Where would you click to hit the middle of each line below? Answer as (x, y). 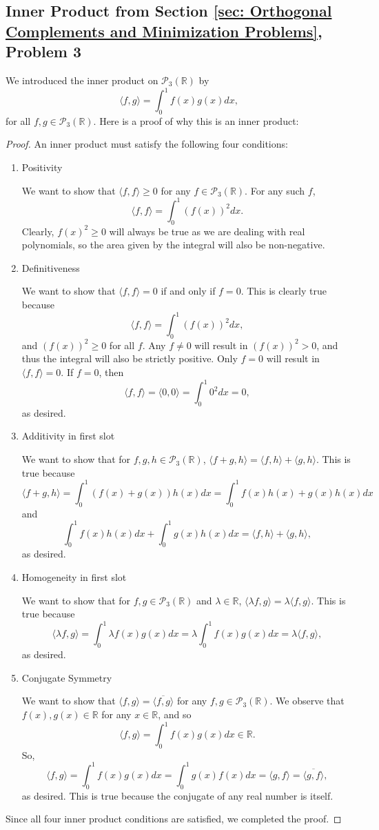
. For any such (275, 190)
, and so (175, 714)
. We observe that (307, 701)
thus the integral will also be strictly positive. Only (130, 358)
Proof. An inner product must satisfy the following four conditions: (147, 144)
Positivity (42, 167)
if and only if (188, 291)
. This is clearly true (284, 291)
